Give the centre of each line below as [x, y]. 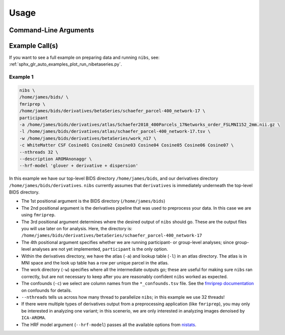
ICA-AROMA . [34, 318]
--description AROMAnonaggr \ [56, 159]
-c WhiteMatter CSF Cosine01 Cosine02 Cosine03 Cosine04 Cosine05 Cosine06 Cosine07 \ [127, 145]
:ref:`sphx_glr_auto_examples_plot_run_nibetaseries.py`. [66, 64]
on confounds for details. [47, 290]
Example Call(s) [34, 46]
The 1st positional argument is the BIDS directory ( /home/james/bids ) [93, 201]
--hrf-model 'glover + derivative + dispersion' [79, 166]
